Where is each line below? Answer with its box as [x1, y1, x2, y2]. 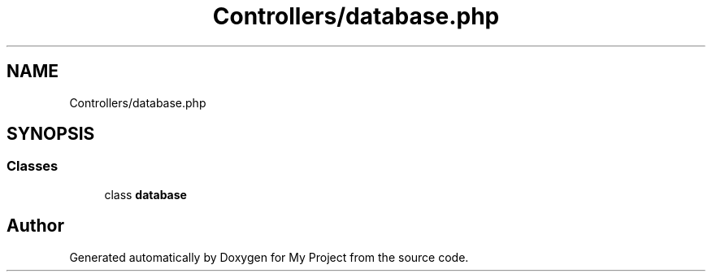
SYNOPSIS [7, 124, 95, 145]
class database [104, 187, 187, 202]
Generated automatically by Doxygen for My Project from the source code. [69, 250, 469, 264]
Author [7, 215, 64, 237]
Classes [7, 158, 59, 175]
